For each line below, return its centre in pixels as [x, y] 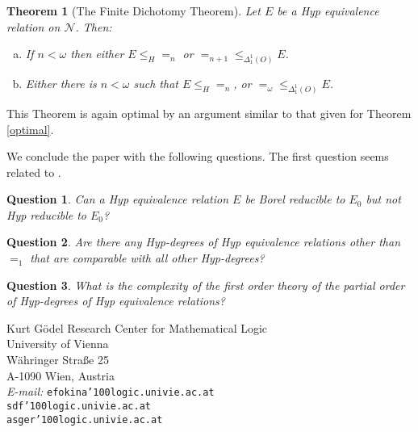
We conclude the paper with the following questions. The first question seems [198, 156]
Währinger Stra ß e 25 [58, 360]
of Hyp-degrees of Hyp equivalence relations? [116, 301]
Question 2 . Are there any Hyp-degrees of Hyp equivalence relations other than [204, 242]
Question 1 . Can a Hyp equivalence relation [118, 199]
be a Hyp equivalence [328, 10]
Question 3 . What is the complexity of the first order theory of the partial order [206, 285]
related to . [34, 172]
